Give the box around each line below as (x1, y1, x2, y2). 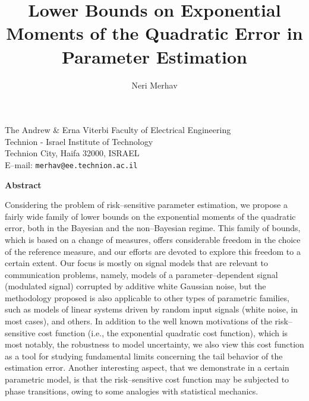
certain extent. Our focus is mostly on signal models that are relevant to (5, 257, 269, 269)
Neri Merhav (131, 78, 178, 91)
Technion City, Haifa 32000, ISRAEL (5, 147, 140, 159)
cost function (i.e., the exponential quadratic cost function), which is (38, 326, 288, 339)
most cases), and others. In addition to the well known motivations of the (5, 315, 272, 327)
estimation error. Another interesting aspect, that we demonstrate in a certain (5, 361, 289, 374)
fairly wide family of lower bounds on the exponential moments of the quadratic (5, 210, 296, 222)
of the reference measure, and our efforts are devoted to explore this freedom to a (5, 245, 301, 257)
